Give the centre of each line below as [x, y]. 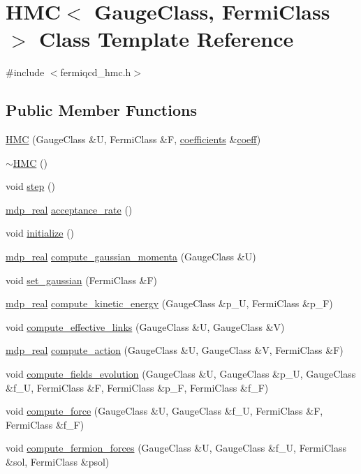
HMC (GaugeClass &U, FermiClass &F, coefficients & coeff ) [133, 139]
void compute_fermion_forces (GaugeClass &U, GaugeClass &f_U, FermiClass [176, 448]
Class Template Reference [167, 39]
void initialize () [40, 233]
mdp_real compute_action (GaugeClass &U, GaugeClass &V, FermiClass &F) [175, 350]
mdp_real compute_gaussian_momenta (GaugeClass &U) [131, 257]
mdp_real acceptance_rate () [69, 209]
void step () [30, 186]
